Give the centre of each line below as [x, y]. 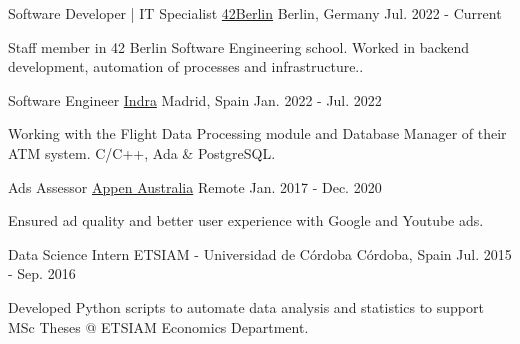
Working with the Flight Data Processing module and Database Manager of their [257, 133]
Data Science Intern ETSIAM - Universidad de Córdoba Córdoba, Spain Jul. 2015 [260, 253]
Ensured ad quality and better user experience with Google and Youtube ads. [246, 220]
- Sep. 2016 [42, 273]
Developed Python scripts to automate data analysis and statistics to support [246, 306]
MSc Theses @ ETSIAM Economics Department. [158, 326]
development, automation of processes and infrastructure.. [186, 66]
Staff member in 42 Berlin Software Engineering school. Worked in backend [239, 46]
